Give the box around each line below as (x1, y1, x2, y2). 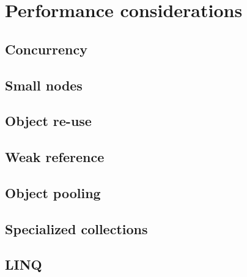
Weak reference (5, 147, 105, 166)
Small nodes (5, 75, 83, 94)
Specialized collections (5, 219, 148, 238)
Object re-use (5, 111, 92, 130)
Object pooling (5, 183, 101, 202)
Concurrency (5, 39, 87, 58)
